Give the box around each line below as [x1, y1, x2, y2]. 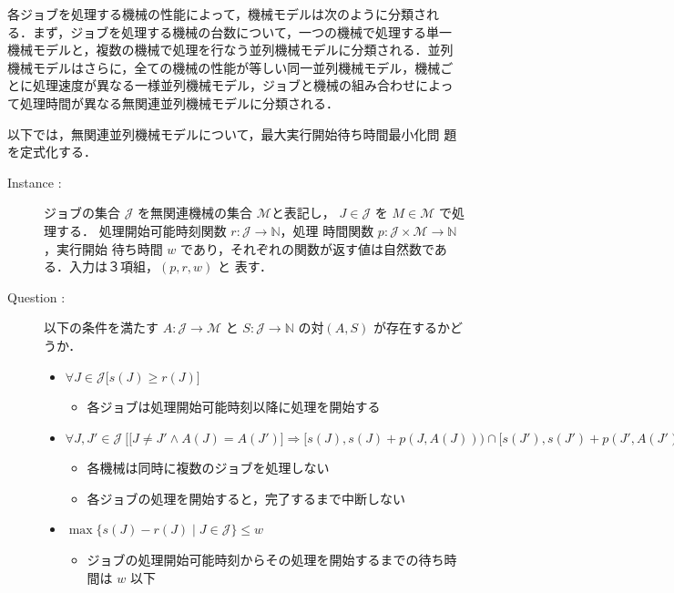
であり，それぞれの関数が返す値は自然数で [180, 239, 434, 258]
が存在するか [373, 318, 450, 337]
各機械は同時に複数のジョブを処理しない [87, 458, 330, 477]
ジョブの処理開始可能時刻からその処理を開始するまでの [87, 550, 419, 569]
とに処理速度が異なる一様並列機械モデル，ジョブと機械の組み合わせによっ [7, 76, 454, 95]
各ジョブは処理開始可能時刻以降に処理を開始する [87, 397, 381, 416]
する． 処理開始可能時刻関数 [56, 220, 227, 240]
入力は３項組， [68, 257, 158, 276]
